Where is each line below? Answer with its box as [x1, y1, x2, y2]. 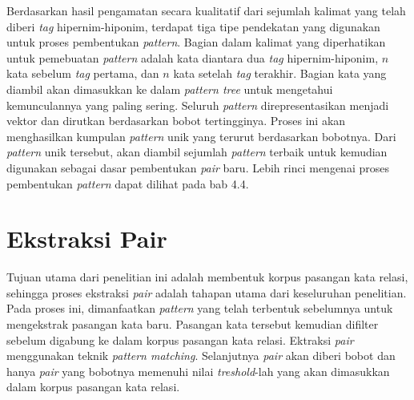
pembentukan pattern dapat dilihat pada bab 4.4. [6, 175, 249, 192]
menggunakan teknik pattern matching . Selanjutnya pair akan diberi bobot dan [6, 347, 396, 364]
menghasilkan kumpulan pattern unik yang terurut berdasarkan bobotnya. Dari [6, 127, 396, 144]
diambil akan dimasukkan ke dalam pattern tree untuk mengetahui [6, 80, 333, 97]
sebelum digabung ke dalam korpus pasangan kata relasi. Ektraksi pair [6, 331, 354, 348]
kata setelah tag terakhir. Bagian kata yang [173, 65, 387, 82]
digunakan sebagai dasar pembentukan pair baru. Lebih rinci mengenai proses [6, 159, 389, 176]
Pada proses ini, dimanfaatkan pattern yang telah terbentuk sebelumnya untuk [6, 300, 393, 317]
